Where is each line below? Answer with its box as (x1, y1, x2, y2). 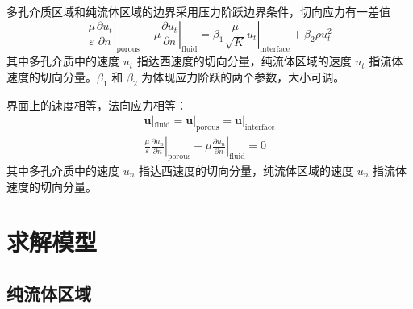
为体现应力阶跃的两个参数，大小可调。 (141, 68, 345, 85)
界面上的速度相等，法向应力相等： (6, 96, 187, 113)
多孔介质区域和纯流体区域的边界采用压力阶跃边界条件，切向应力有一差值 (6, 3, 390, 19)
